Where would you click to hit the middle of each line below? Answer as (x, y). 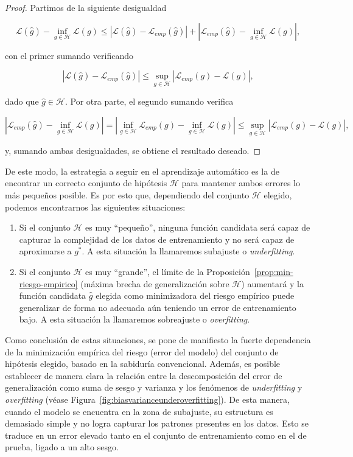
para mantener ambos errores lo (241, 183)
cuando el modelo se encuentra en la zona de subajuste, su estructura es (139, 411)
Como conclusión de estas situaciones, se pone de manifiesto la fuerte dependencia (158, 339)
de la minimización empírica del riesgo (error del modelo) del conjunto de (142, 351)
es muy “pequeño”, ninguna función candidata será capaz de (198, 227)
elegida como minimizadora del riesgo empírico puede (195, 295)
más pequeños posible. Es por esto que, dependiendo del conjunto (127, 195)
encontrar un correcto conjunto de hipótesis (86, 183)
